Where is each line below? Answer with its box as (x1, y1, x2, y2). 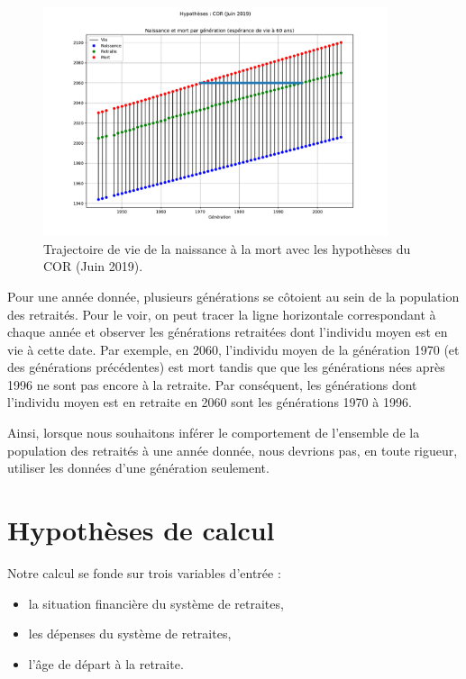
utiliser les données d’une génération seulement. (7, 458, 270, 477)
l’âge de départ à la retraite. (28, 654, 184, 673)
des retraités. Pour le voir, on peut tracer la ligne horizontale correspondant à (7, 304, 436, 323)
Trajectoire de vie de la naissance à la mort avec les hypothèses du (43, 239, 411, 258)
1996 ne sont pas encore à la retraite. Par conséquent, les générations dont (7, 375, 417, 394)
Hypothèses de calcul (7, 512, 275, 548)
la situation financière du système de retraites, (28, 593, 284, 612)
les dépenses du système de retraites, (28, 624, 232, 643)
